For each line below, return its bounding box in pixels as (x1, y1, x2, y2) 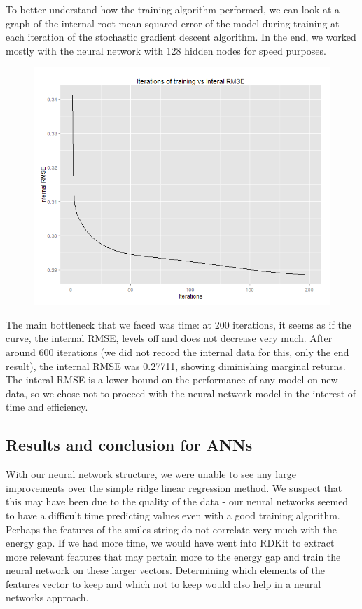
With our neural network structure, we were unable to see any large (6, 467, 296, 481)
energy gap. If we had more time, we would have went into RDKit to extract (6, 535, 335, 550)
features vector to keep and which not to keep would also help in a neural (6, 576, 321, 591)
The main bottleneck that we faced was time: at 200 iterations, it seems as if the (6, 317, 351, 331)
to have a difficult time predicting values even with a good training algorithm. (6, 507, 340, 522)
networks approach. (6, 590, 89, 605)
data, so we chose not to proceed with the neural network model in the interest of (6, 385, 356, 400)
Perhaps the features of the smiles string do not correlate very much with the (6, 521, 337, 536)
